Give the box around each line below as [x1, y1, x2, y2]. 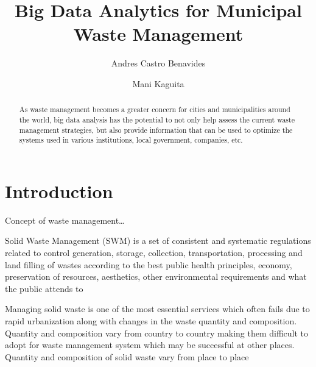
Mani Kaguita [132, 77, 184, 90]
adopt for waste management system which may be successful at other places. [5, 338, 295, 351]
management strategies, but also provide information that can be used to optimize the [19, 124, 293, 135]
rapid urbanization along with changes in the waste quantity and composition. [5, 315, 297, 327]
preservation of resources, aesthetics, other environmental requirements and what [5, 270, 307, 283]
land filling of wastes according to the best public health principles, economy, [5, 258, 292, 271]
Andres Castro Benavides [111, 57, 206, 69]
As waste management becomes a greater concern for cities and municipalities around [19, 104, 290, 115]
